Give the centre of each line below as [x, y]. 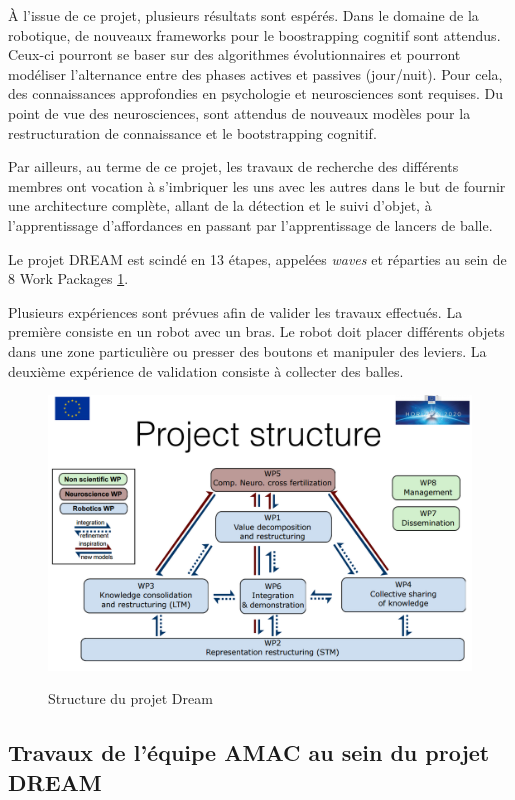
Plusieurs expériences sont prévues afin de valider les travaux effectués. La [235, 311]
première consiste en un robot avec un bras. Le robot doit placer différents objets [256, 331]
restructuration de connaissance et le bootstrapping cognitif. [192, 132]
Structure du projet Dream [130, 698]
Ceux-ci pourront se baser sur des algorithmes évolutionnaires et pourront [234, 54]
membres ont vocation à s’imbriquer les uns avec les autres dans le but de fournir [257, 185]
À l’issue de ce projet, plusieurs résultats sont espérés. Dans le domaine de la [243, 15]
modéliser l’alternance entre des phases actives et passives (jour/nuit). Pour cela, [255, 73]
